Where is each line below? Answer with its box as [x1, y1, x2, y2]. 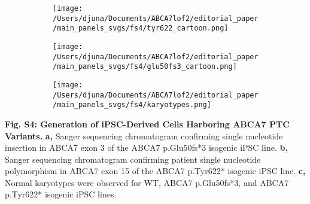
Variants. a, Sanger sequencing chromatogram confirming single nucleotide [5, 129, 283, 142]
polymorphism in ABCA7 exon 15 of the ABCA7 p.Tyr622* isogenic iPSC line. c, [5, 165, 306, 177]
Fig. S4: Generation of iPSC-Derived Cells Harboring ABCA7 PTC [5, 117, 290, 130]
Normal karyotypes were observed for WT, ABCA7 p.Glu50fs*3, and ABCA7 [5, 176, 289, 188]
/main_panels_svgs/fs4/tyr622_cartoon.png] [53, 24, 229, 33]
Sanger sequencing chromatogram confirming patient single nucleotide [5, 153, 261, 165]
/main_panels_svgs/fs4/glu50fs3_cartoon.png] [53, 62, 237, 71]
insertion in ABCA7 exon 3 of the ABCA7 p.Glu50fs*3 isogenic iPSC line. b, [5, 141, 288, 154]
